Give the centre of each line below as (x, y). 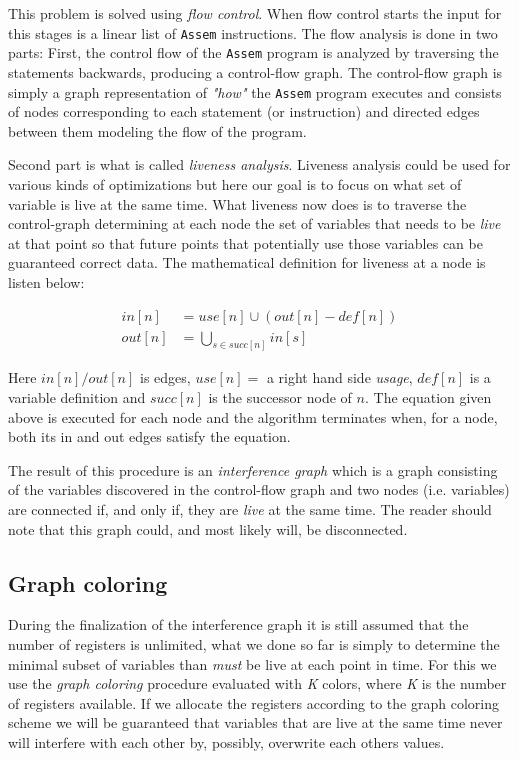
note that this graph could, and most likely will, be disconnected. (208, 528)
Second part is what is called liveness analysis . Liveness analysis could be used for (259, 164)
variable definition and (77, 397)
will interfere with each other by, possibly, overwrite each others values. (226, 741)
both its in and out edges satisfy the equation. (149, 436)
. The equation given (428, 397)
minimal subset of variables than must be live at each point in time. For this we (252, 663)
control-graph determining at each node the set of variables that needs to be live (254, 223)
